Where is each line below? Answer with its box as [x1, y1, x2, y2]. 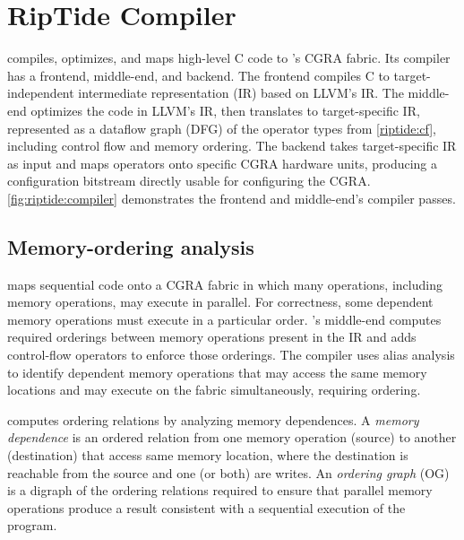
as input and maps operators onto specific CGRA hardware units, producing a [7, 153, 438, 172]
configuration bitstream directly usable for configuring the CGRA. [7, 171, 371, 190]
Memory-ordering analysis [7, 232, 254, 260]
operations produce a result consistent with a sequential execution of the [7, 498, 406, 517]
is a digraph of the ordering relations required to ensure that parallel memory [7, 481, 433, 500]
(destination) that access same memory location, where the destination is [7, 446, 408, 465]
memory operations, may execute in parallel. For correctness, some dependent [7, 292, 434, 311]
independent [7, 83, 74, 102]
